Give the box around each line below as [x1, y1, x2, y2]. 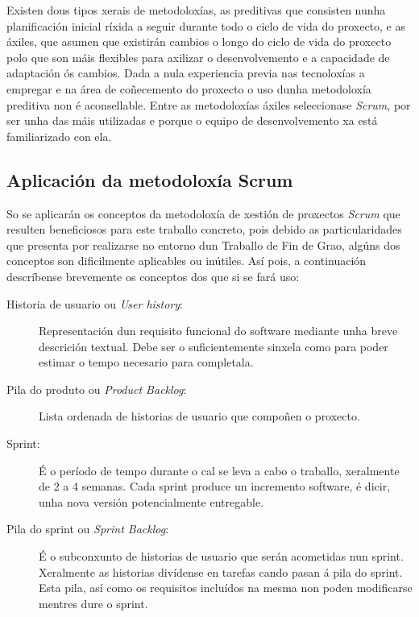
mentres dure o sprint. [39, 594, 148, 611]
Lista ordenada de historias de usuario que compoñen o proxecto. [39, 408, 360, 424]
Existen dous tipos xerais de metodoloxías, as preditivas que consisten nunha [6, 2, 386, 18]
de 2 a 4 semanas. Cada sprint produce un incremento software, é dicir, [39, 478, 391, 495]
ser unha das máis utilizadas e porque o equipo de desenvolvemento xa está [6, 112, 378, 129]
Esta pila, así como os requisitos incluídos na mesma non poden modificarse [39, 579, 413, 596]
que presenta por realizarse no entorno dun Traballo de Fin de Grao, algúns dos [6, 236, 400, 253]
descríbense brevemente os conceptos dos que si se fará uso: [6, 267, 300, 284]
